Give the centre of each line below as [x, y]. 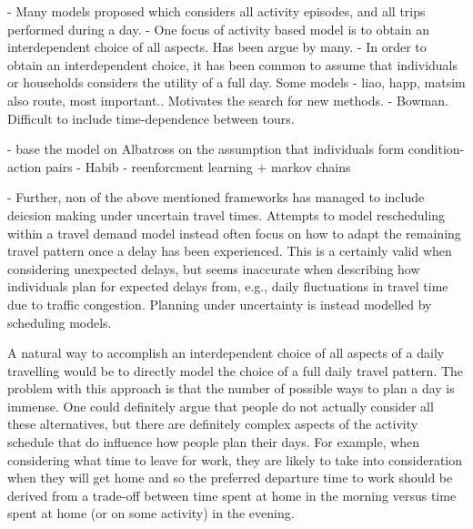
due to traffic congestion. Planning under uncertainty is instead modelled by [220, 304]
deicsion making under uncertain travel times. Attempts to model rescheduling [226, 214]
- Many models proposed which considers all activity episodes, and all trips [216, 11]
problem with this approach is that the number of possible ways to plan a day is [231, 388]
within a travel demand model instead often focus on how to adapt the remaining [234, 233]
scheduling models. [60, 322]
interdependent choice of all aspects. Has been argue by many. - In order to [217, 47]
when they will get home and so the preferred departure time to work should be [230, 478]
